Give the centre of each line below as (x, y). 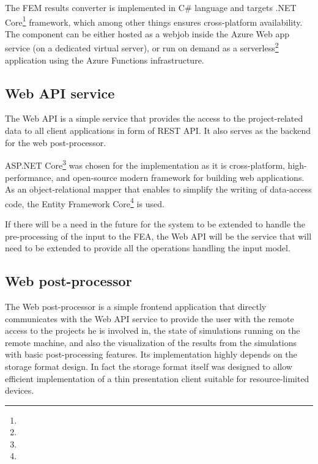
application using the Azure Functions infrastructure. (105, 60)
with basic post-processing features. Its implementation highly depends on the (151, 354)
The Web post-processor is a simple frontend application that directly (136, 306)
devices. (20, 390)
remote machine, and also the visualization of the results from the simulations (151, 342)
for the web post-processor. (56, 142)
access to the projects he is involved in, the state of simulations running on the (153, 330)
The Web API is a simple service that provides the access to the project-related (154, 118)
